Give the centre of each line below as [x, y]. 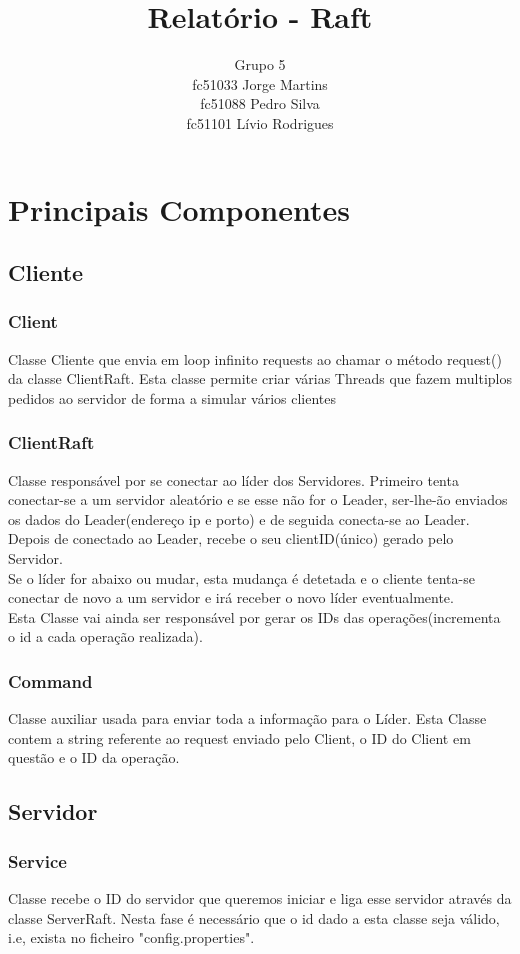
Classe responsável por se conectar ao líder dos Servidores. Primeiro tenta [233, 479]
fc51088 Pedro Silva [260, 103]
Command [50, 680]
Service [37, 860]
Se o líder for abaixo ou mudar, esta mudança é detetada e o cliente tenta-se [241, 577]
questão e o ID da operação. [94, 757]
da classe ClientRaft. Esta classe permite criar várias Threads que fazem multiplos [260, 378]
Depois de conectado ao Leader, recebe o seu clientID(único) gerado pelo [231, 538]
